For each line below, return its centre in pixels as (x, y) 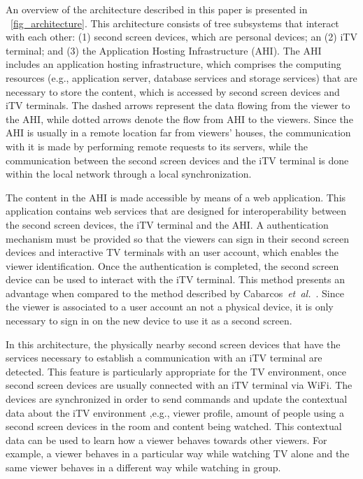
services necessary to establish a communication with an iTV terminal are (164, 358)
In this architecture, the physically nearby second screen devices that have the (173, 344)
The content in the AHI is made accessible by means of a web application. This (176, 197)
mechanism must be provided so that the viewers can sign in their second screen (178, 238)
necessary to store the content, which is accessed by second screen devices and (173, 91)
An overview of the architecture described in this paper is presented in (157, 9)
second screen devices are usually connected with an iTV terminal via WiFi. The (179, 385)
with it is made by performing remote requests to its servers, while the (157, 146)
